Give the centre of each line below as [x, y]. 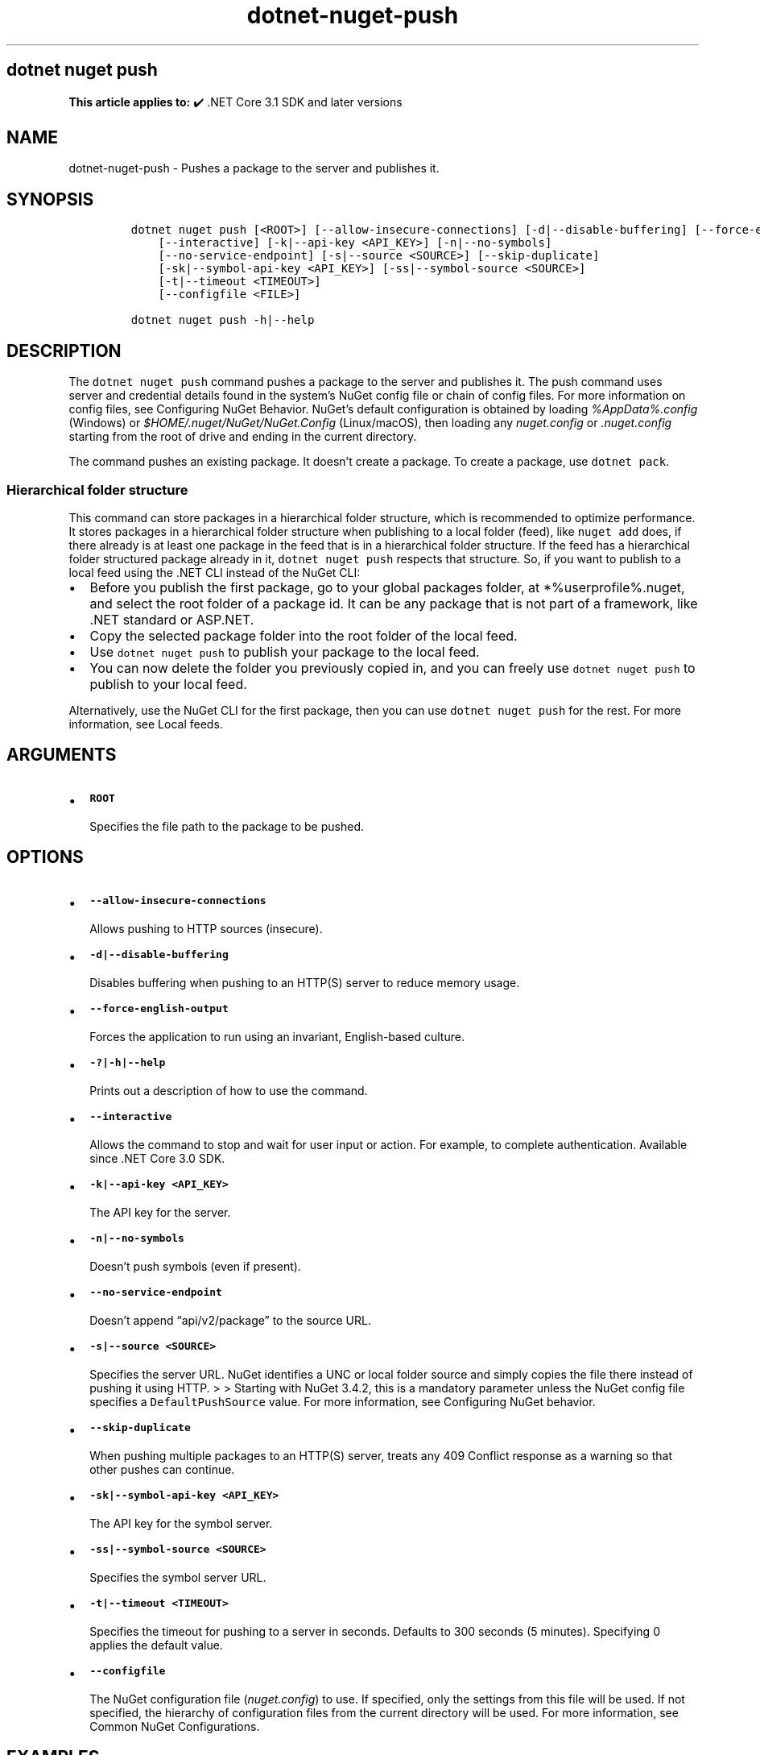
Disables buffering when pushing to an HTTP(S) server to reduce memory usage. [305, 982]
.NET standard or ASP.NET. [172, 619]
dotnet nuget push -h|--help [223, 320]
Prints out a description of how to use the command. [229, 1090]
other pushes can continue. [162, 1469]
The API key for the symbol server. [181, 1523]
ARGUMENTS [62, 755]
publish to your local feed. [168, 684]
